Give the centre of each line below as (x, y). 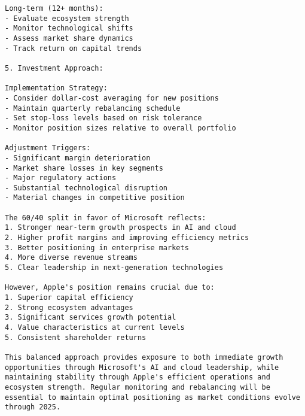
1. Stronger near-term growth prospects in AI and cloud (121, 228)
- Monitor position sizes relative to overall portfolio (121, 128)
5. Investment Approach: (54, 68)
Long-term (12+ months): (54, 8)
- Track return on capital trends (74, 48)
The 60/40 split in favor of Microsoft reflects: (106, 218)
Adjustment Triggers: (48, 148)
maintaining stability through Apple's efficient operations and (138, 377)
